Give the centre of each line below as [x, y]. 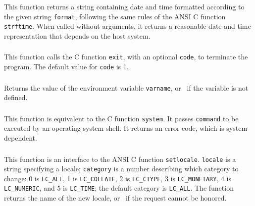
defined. [16, 97]
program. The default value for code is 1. [66, 66]
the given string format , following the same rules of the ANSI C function [115, 16]
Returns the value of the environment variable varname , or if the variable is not [126, 87]
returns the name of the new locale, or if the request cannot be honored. [115, 198]
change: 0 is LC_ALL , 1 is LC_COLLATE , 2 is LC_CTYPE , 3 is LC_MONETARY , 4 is [118, 178]
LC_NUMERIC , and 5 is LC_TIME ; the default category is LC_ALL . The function [119, 188]
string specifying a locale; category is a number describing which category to [121, 169]
